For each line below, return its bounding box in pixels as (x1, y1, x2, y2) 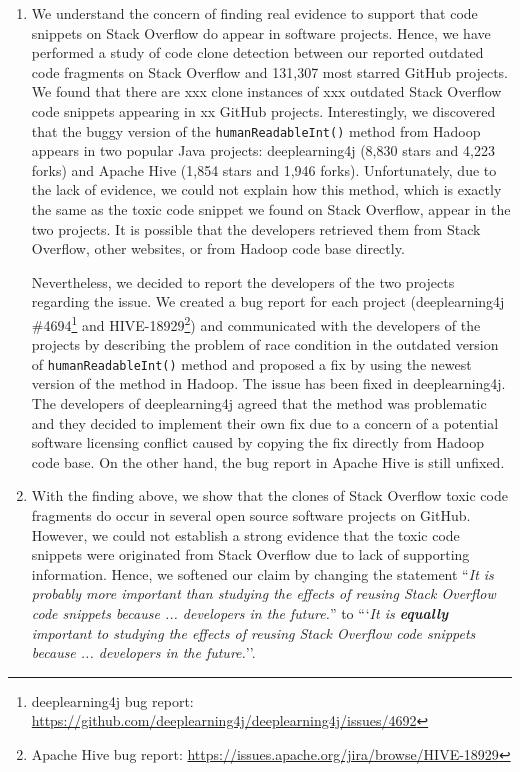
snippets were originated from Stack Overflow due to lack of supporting (31, 544, 470, 565)
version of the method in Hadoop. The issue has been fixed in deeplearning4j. (31, 373, 506, 394)
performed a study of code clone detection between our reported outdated (31, 42, 484, 63)
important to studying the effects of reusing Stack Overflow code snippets (31, 622, 476, 643)
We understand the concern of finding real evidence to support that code (31, 3, 478, 23)
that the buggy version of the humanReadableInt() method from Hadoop (31, 120, 481, 141)
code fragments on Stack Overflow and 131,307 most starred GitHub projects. (31, 61, 509, 82)
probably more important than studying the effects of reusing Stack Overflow (31, 583, 496, 604)
